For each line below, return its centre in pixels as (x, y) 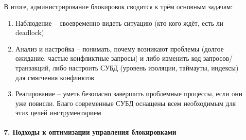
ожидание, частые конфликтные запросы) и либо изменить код (108, 58)
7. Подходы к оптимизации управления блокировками (90, 131)
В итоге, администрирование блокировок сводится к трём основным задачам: (118, 6)
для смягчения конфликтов (55, 77)
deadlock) (30, 32)
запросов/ (218, 58)
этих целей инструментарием (58, 113)
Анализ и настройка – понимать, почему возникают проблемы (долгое (119, 48)
